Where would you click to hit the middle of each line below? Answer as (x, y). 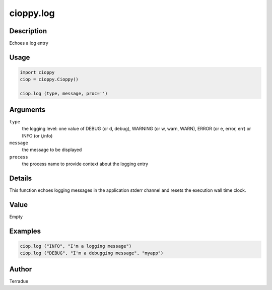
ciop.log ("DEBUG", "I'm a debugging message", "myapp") (92, 253)
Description (28, 31)
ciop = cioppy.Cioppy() (49, 80)
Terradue (19, 281)
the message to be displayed (52, 150)
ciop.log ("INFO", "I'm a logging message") (76, 246)
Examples (25, 231)
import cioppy (37, 72)
